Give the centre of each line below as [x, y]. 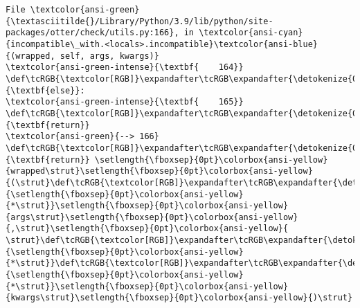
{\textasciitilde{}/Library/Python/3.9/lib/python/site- [139, 21]
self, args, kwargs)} [109, 56]
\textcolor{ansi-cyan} [251, 33]
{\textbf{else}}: [45, 90]
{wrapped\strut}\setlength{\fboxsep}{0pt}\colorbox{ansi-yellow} [159, 171]
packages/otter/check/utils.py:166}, [92, 33]
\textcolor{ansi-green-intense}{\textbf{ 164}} [125, 67]
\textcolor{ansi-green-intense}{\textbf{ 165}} [125, 102]
